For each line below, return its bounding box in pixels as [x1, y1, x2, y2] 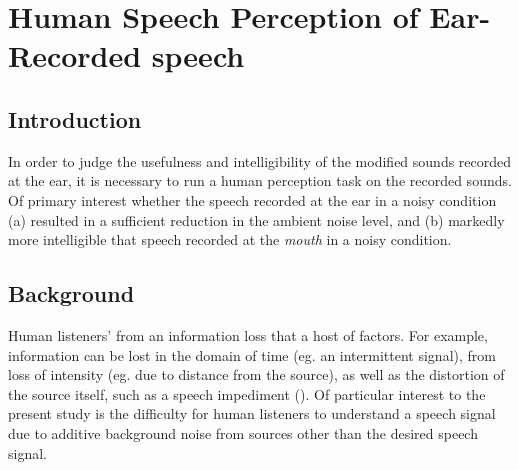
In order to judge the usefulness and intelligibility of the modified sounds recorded [8, 150, 512, 171]
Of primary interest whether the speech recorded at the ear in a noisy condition [8, 189, 497, 210]
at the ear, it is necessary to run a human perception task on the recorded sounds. [8, 170, 512, 191]
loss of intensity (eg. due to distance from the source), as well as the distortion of [8, 364, 505, 385]
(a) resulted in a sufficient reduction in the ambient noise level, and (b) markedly [8, 209, 505, 230]
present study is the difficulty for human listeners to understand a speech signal [8, 403, 496, 424]
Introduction [8, 103, 142, 134]
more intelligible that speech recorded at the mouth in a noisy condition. [8, 229, 452, 250]
